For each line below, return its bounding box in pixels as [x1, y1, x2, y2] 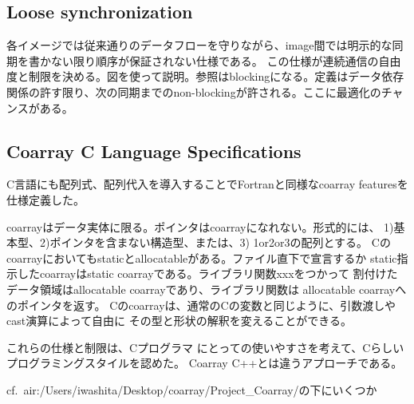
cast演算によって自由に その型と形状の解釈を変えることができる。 [6, 312, 353, 329]
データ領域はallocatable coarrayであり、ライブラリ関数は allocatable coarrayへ [6, 280, 407, 297]
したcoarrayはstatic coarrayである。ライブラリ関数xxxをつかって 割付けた [17, 265, 398, 282]
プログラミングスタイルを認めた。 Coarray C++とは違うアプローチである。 [6, 354, 403, 371]
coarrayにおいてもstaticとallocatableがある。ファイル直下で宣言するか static [6, 249, 397, 266]
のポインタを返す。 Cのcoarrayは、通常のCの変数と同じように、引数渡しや [6, 296, 396, 313]
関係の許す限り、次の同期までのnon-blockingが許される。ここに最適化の [6, 83, 381, 100]
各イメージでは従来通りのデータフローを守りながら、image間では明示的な [6, 37, 392, 53]
